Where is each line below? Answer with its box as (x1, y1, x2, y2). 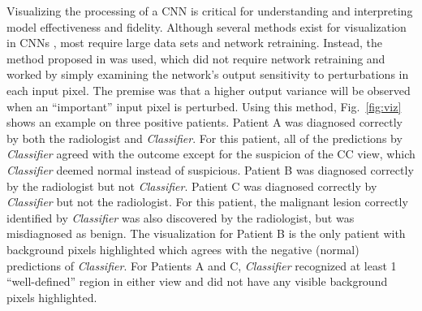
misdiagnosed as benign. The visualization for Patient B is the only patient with (6, 225, 406, 242)
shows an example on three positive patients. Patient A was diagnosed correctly (6, 114, 403, 131)
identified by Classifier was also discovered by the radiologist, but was (6, 209, 355, 226)
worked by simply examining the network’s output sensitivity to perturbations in (6, 66, 409, 83)
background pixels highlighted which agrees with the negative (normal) (6, 240, 360, 257)
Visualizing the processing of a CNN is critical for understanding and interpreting (6, 2, 413, 19)
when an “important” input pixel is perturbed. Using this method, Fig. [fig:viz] (6, 97, 402, 114)
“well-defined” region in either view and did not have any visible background (6, 273, 388, 290)
